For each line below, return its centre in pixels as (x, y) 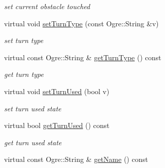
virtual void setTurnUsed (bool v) (57, 91)
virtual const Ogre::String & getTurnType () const (83, 57)
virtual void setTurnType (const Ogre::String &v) (81, 23)
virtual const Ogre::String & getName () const (76, 159)
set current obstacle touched (47, 6)
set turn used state (33, 108)
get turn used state (33, 142)
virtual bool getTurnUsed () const (57, 125)
